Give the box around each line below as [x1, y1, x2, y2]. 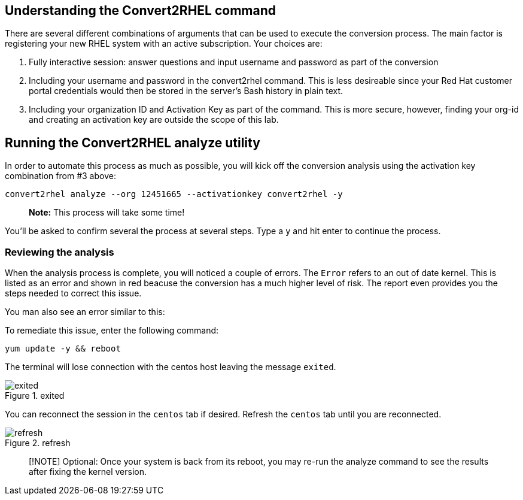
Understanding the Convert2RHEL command [5, 3, 276, 18]
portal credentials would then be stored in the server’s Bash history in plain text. [29, 86, 343, 96]
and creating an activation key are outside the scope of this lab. [29, 114, 279, 125]
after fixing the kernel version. [29, 466, 147, 477]
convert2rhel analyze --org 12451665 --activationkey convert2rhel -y [5, 189, 343, 199]
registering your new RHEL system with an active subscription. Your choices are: [5, 38, 323, 49]
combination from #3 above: [5, 171, 116, 181]
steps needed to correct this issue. [5, 288, 142, 299]
